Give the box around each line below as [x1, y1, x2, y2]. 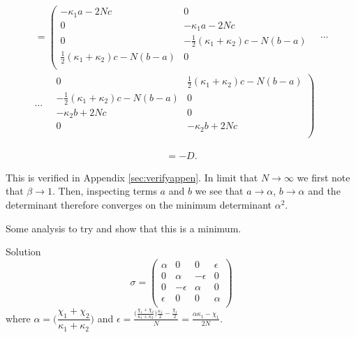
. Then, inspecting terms [52, 184, 157, 198]
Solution [6, 244, 41, 259]
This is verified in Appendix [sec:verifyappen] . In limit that [6, 170, 258, 184]
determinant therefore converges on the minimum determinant [6, 197, 272, 211]
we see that [195, 184, 244, 198]
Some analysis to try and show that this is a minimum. [6, 220, 242, 235]
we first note [297, 170, 350, 184]
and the [308, 184, 341, 198]
